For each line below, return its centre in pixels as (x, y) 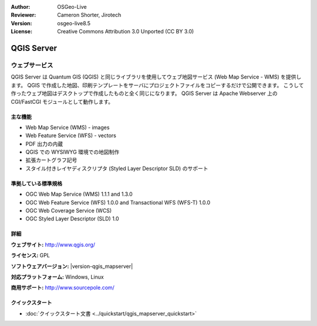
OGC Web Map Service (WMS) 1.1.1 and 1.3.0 (79, 194)
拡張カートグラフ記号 (51, 160)
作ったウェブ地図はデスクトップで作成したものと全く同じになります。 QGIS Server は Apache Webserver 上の (144, 93)
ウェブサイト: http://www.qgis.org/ (53, 244)
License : (21, 32)
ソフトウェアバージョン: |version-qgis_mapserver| (72, 266)
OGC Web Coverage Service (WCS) (69, 210)
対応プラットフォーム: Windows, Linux (57, 277)
